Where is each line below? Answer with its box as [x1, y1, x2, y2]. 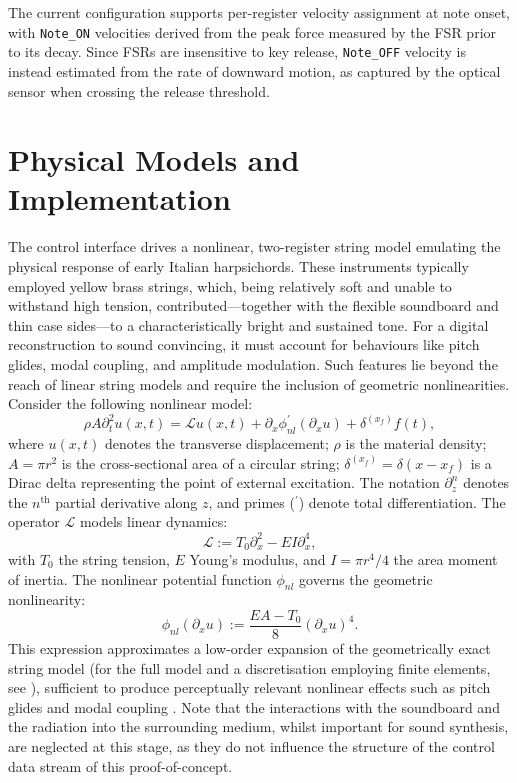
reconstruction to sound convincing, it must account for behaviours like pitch [8, 334, 480, 355]
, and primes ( [208, 491, 295, 512]
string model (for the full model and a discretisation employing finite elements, [8, 657, 491, 678]
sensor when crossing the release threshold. [8, 80, 270, 101]
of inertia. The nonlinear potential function [8, 568, 272, 589]
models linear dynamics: [79, 511, 228, 532]
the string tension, [58, 548, 170, 569]
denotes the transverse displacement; [104, 433, 329, 454]
